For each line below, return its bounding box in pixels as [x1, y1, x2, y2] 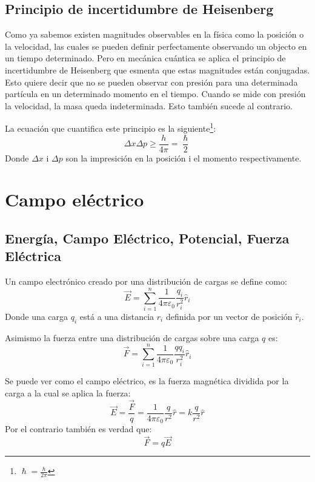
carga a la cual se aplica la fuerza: [5, 387, 131, 399]
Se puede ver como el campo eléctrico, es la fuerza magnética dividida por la [5, 375, 289, 387]
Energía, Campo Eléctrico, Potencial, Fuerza [5, 229, 290, 248]
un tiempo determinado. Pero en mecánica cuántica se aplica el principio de [5, 52, 286, 64]
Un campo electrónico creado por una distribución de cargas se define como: [5, 275, 287, 288]
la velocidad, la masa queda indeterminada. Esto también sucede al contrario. [5, 99, 293, 112]
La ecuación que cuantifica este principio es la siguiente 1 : [5, 120, 216, 135]
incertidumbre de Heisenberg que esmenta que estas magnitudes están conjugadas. [5, 63, 310, 76]
